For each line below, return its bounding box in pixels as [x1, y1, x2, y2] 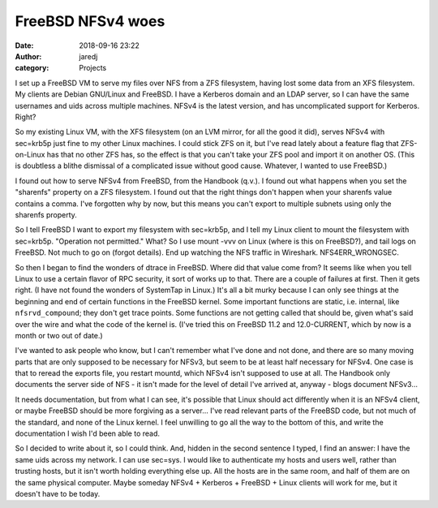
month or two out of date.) [15, 330, 103, 340]
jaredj [79, 51, 98, 61]
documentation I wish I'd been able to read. [15, 428, 161, 438]
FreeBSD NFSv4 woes [15, 12, 165, 30]
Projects [79, 63, 107, 73]
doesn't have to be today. [15, 489, 101, 498]
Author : [15, 51, 42, 61]
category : [15, 63, 49, 73]
